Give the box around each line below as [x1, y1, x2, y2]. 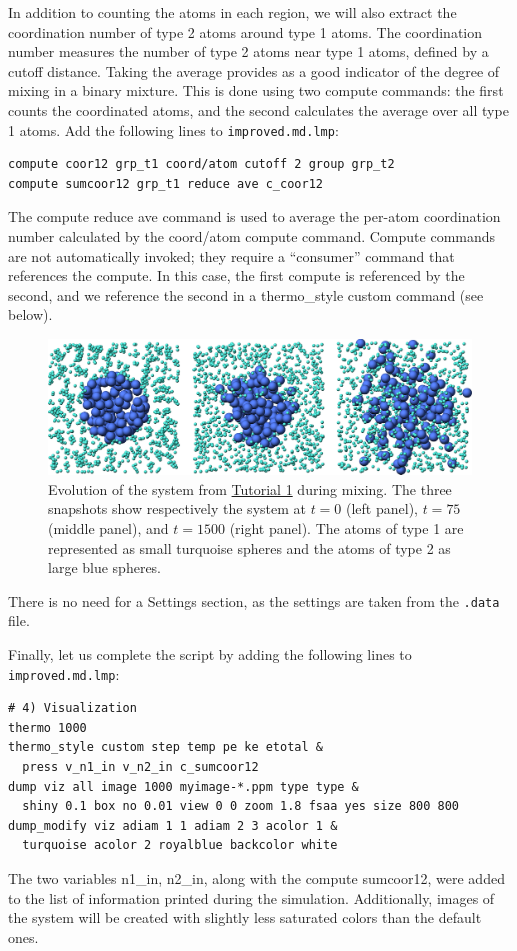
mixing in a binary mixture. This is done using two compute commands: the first [8, 80, 504, 101]
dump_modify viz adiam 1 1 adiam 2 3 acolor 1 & [8, 818, 338, 833]
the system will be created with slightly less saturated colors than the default [8, 907, 482, 928]
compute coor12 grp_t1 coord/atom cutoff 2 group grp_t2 [8, 157, 395, 172]
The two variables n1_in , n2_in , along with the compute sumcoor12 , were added [8, 868, 505, 888]
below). [8, 304, 53, 325]
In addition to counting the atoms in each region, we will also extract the [8, 2, 457, 22]
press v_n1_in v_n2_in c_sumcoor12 [22, 760, 259, 775]
